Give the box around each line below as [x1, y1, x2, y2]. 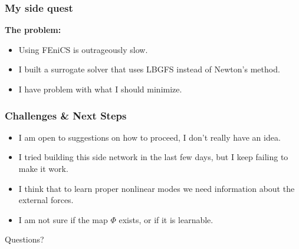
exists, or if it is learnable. [119, 213, 213, 225]
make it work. [18, 162, 68, 174]
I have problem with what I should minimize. [18, 83, 182, 95]
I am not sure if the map [18, 213, 108, 225]
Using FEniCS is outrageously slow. [18, 43, 148, 55]
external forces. [18, 194, 74, 206]
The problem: [5, 24, 61, 36]
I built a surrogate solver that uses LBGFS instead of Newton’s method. [18, 63, 280, 75]
